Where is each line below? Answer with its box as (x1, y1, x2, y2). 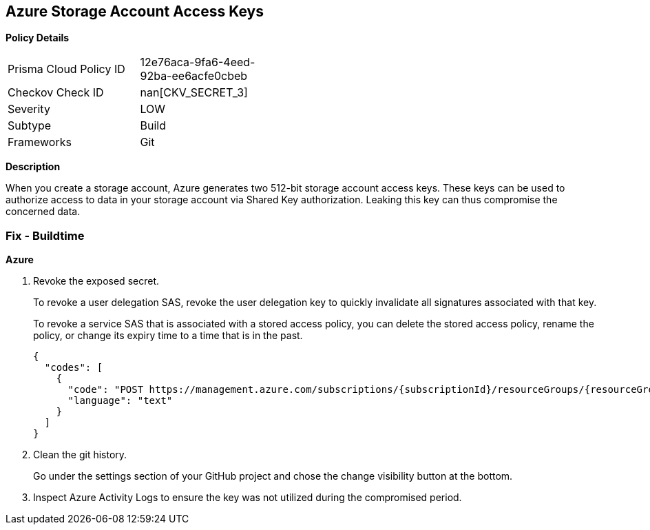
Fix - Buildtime (6, 228, 85, 243)
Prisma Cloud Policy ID (8, 62, 125, 77)
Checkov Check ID (8, 85, 104, 100)
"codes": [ (44, 362, 103, 374)
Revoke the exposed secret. (33, 275, 159, 287)
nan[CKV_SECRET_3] (140, 85, 248, 100)
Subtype (8, 119, 52, 133)
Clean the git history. (33, 449, 127, 461)
